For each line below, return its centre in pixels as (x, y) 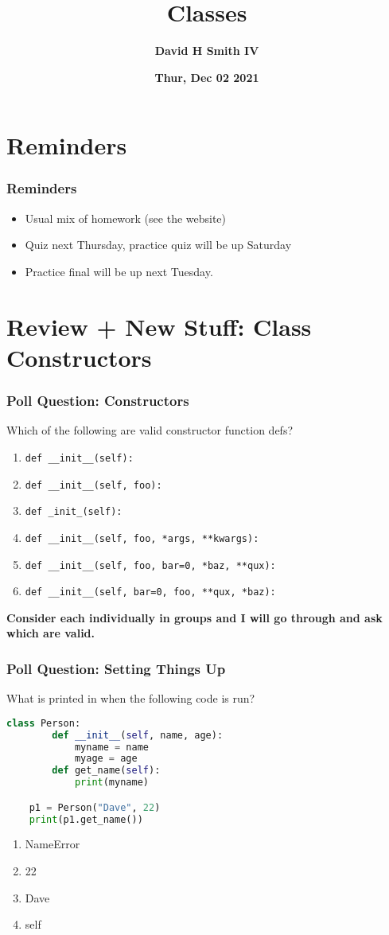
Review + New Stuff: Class (159, 326)
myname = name (111, 747)
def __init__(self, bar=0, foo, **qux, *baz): (150, 592)
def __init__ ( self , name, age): (138, 735)
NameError (53, 844)
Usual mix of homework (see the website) (126, 218)
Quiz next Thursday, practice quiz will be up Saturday (158, 245)
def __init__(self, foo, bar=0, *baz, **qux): (150, 565)
